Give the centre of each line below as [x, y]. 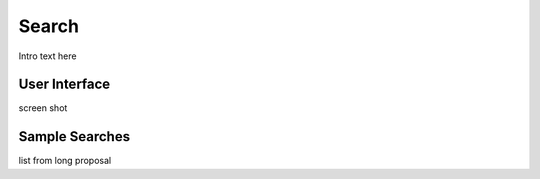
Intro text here [47, 56]
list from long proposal [65, 161]
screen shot [43, 108]
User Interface [64, 84]
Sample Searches [74, 136]
